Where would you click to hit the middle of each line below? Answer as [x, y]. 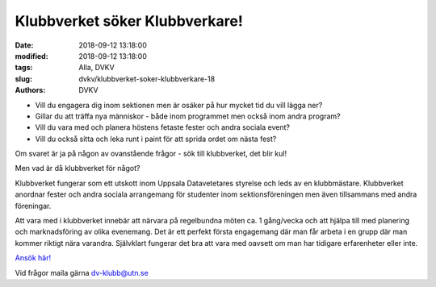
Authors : [30, 90]
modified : [31, 56]
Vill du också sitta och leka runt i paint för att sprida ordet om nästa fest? [156, 139]
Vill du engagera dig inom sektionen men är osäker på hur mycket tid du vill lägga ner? [179, 105]
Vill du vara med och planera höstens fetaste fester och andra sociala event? [163, 127]
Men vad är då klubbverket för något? [78, 168]
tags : [24, 68]
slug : [23, 79]
